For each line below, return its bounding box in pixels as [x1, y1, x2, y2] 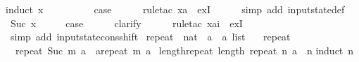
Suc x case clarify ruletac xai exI [10, 15, 243, 30]
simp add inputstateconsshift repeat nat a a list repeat [10, 29, 291, 44]
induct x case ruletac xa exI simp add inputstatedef [6, 2, 345, 16]
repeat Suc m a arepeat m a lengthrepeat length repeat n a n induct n [15, 42, 354, 57]
